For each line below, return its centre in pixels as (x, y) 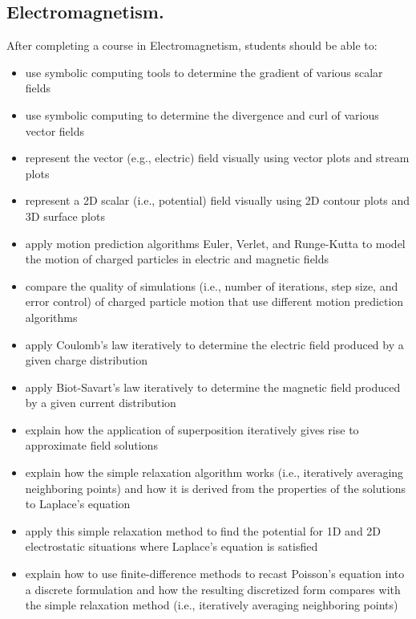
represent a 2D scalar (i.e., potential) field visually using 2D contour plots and (218, 200)
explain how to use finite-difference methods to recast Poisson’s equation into (215, 574)
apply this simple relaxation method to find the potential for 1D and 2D (203, 530)
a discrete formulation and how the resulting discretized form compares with (213, 589)
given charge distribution (87, 360)
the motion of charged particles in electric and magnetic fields (177, 259)
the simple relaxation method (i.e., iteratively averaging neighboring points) (212, 605)
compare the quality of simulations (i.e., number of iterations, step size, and (212, 285)
